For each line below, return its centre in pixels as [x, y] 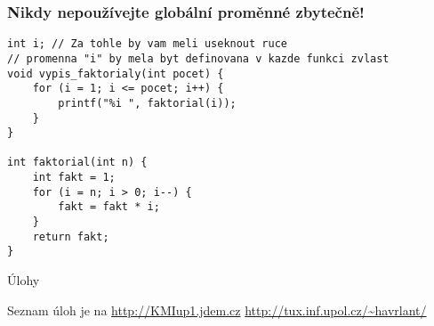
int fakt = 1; [74, 178]
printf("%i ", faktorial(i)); [147, 103]
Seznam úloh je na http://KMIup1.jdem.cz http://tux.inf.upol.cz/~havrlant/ [217, 310]
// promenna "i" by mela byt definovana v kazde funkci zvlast [198, 58]
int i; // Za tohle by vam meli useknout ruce [147, 44]
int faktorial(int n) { [77, 163]
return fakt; [71, 236]
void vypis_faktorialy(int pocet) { [116, 73]
